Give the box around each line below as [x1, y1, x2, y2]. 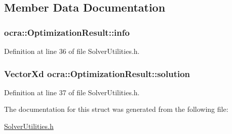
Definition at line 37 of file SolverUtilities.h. [4, 87, 140, 97]
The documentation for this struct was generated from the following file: [4, 104, 228, 114]
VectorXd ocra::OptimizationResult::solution [4, 67, 190, 80]
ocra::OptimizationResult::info [4, 26, 130, 38]
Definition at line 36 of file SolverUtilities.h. [4, 46, 140, 56]
